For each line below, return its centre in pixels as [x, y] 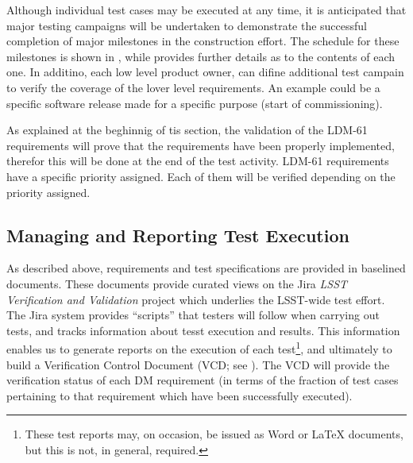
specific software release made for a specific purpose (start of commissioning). [195, 103]
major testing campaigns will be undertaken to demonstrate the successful [187, 25]
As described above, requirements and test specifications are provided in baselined [206, 268]
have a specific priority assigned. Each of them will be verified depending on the [201, 176]
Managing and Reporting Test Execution [178, 235]
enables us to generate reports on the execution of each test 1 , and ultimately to [199, 347]
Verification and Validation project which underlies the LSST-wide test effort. [196, 299]
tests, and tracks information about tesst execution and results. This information [203, 330]
